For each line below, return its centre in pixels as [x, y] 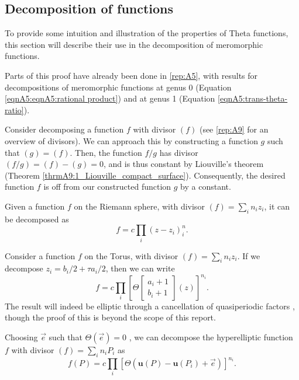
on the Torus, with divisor [131, 255]
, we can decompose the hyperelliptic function [211, 337]
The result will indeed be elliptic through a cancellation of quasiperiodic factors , [150, 306]
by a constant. [206, 186]
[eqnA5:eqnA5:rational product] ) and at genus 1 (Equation [110, 98]
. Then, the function [106, 152]
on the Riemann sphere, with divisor [139, 206]
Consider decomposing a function [64, 129]
